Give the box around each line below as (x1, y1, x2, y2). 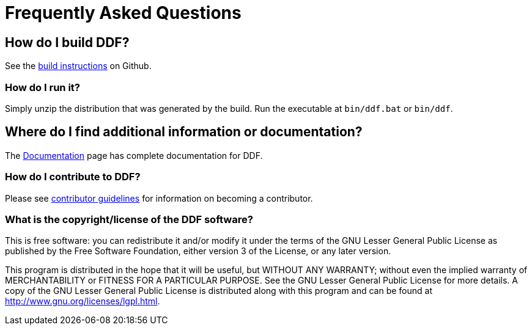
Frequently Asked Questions (5, 2, 242, 23)
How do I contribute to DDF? (5, 170, 141, 183)
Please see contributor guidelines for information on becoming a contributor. (5, 193, 313, 204)
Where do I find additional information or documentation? (5, 124, 363, 140)
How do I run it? (5, 81, 80, 94)
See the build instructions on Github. (5, 61, 152, 71)
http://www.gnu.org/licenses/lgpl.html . (5, 296, 160, 307)
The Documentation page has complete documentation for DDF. (5, 150, 263, 161)
